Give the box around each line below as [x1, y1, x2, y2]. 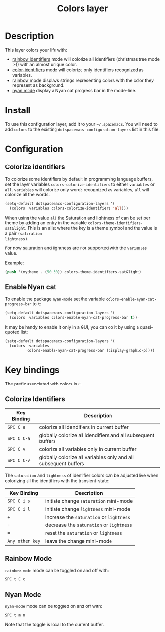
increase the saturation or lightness [45, 514, 131, 521]
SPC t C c [5, 577, 26, 582]
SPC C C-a [7, 436, 30, 441]
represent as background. [12, 82, 65, 88]
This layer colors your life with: [5, 47, 67, 53]
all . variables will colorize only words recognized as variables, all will [5, 186, 149, 192]
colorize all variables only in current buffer [39, 446, 137, 453]
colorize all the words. [5, 192, 50, 197]
